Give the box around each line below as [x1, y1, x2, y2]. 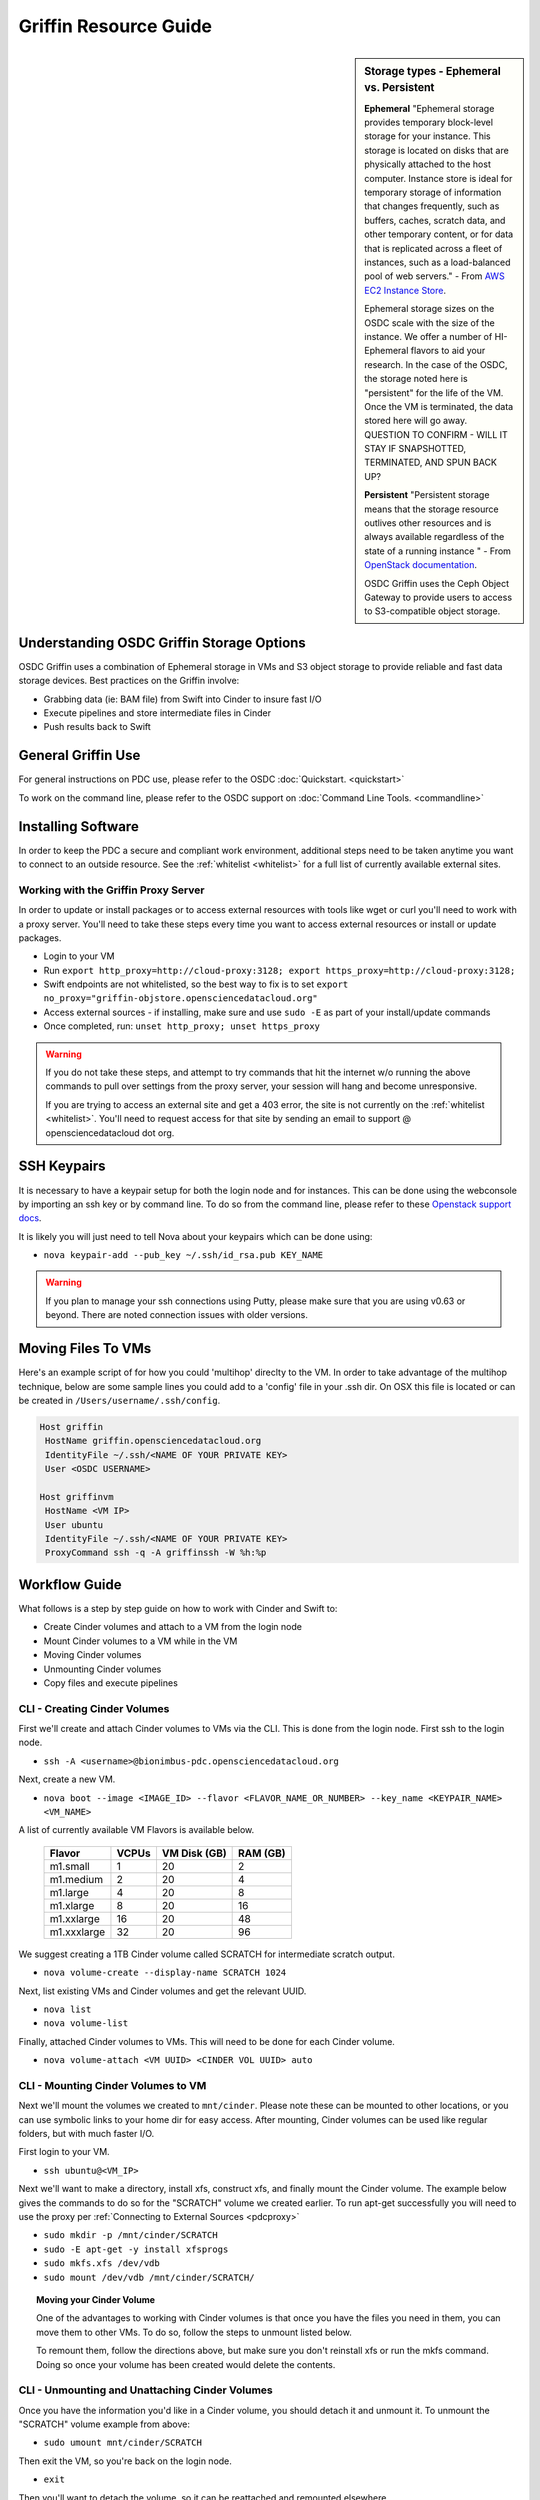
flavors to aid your [410, 345, 486, 357]
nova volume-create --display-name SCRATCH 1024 [43, 1967, 287, 1979]
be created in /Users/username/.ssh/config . [18, 1394, 221, 1406]
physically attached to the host [364, 158, 492, 170]
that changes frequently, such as [364, 200, 500, 212]
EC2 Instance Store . [364, 284, 447, 296]
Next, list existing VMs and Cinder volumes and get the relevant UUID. [18, 1985, 307, 1997]
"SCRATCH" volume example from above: [18, 2418, 190, 2430]
